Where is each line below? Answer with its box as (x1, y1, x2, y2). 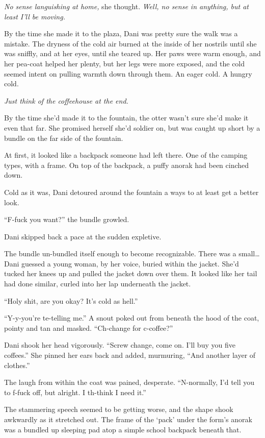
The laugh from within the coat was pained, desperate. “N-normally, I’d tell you (4, 377, 255, 387)
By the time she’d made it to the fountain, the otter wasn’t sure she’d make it (4, 112, 249, 123)
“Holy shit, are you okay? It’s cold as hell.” (4, 295, 138, 306)
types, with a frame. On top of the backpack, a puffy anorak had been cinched (4, 159, 249, 170)
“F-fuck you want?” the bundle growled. (4, 214, 129, 225)
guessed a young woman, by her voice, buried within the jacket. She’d (21, 258, 239, 269)
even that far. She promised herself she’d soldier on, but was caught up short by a (4, 122, 260, 133)
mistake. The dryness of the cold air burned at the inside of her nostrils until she (4, 38, 257, 48)
